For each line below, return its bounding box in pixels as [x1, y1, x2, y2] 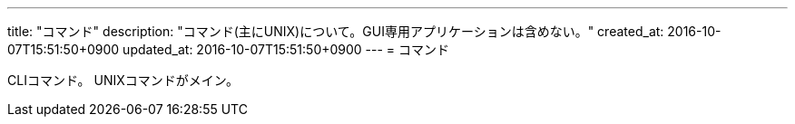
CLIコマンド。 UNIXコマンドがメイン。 [7, 72, 239, 88]
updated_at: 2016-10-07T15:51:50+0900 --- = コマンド [123, 42, 450, 57]
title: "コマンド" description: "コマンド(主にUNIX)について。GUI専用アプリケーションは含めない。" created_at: [7, 24, 664, 39]
